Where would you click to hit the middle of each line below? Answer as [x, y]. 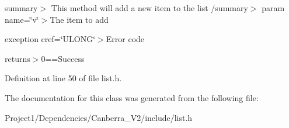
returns [18, 58]
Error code [125, 39]
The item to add [79, 19]
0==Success [63, 58]
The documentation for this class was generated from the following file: [132, 97]
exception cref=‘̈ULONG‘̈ [50, 39]
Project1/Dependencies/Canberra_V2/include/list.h [99, 117]
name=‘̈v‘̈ [22, 19]
